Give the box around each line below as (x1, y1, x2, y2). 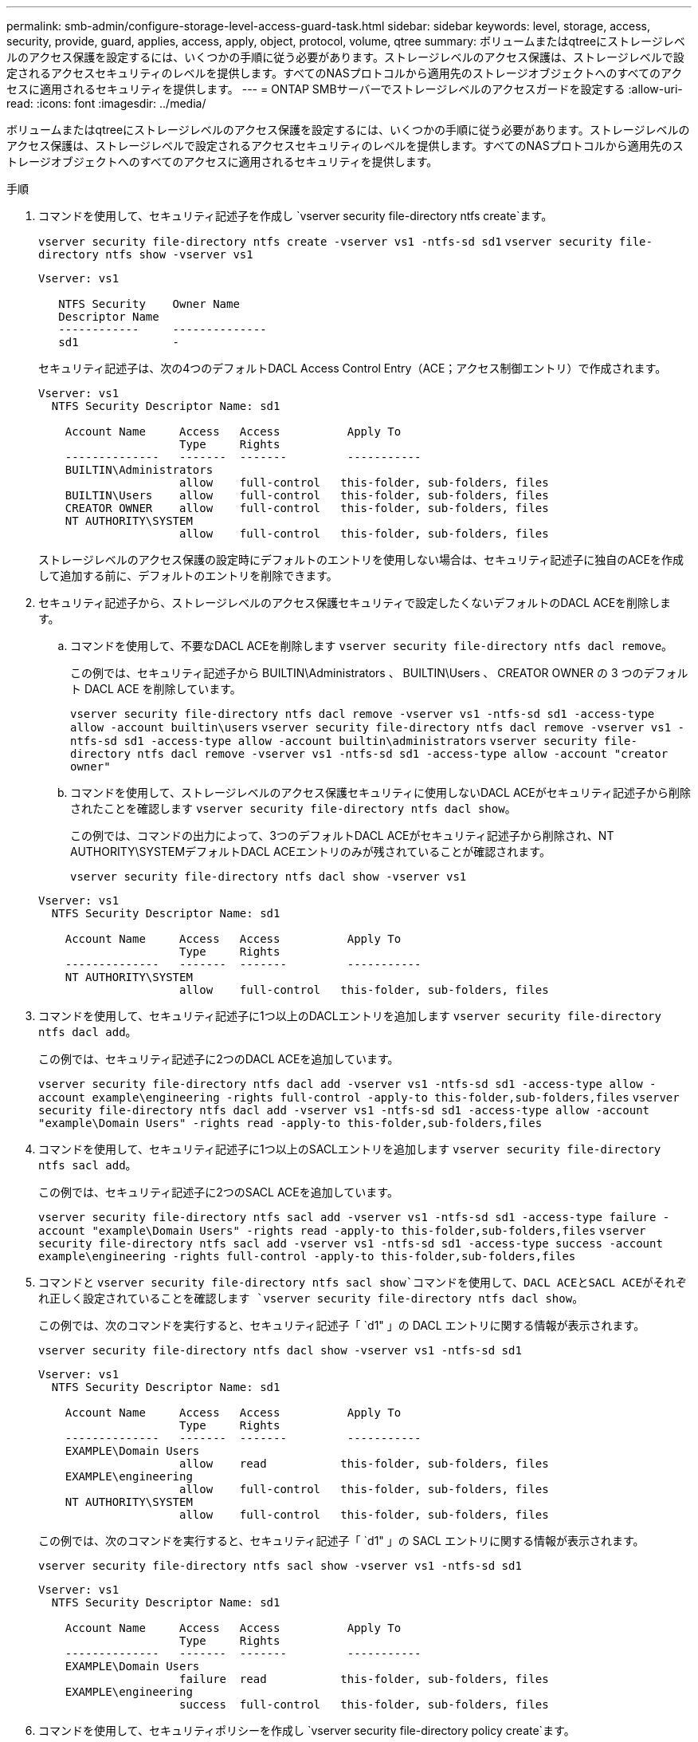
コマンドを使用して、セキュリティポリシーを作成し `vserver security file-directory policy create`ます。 (38, 1724, 575, 1737)
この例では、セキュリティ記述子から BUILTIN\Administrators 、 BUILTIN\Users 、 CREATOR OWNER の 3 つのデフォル (70, 666, 688, 680)
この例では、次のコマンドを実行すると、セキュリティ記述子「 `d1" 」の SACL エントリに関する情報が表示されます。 (38, 1534, 645, 1547)
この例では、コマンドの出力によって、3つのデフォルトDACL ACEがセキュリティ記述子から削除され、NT (70, 829, 614, 842)
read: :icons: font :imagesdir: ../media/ (6, 97, 206, 110)
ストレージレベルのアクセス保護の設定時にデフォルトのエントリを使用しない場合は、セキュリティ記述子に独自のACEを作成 (38, 553, 684, 566)
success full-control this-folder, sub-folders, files (179, 1698, 549, 1711)
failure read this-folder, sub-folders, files (179, 1673, 549, 1685)
